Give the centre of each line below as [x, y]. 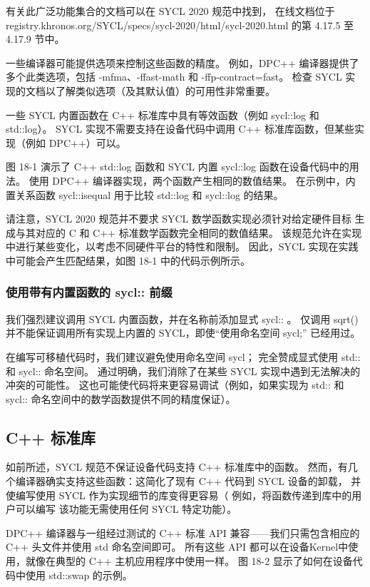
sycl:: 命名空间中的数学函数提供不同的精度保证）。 [121, 398]
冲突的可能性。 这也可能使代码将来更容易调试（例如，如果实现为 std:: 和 [175, 385]
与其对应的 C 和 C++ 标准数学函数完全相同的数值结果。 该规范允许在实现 [189, 232]
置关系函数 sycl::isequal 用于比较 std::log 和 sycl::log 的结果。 [145, 194]
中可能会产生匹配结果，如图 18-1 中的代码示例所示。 [128, 260]
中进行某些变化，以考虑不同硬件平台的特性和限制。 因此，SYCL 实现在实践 [182, 246]
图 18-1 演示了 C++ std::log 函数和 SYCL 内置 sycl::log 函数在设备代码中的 [178, 167]
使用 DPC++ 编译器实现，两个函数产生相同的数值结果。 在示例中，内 [192, 180]
